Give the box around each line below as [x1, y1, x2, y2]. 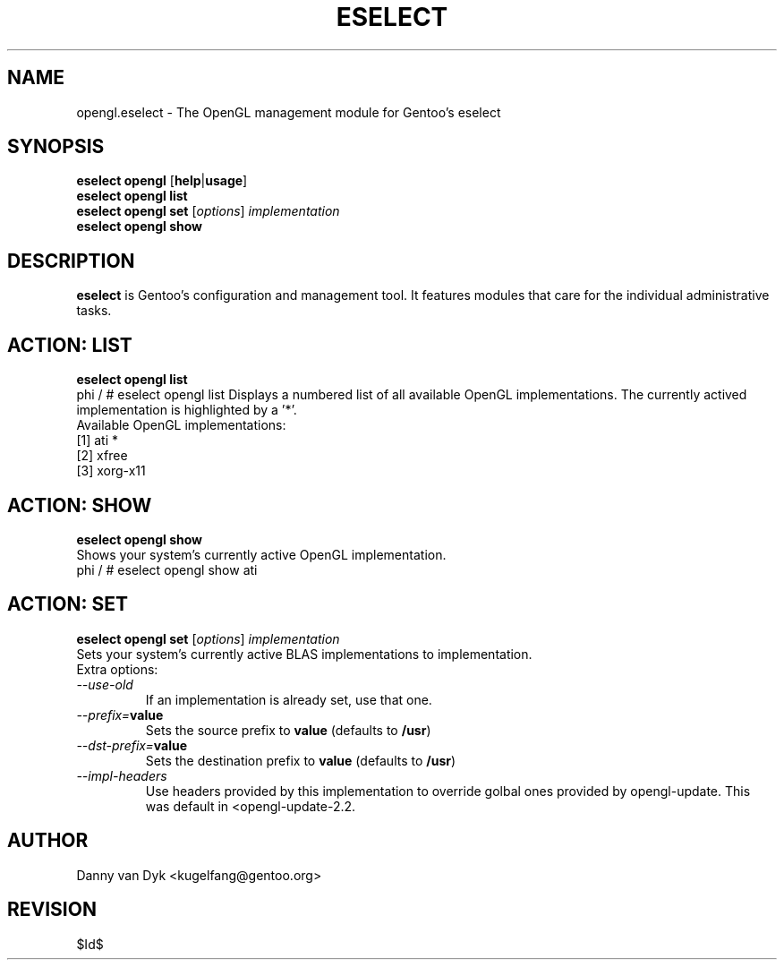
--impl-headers [76, 767, 167, 783]
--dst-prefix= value [76, 737, 188, 753]
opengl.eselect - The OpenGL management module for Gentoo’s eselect [76, 104, 501, 120]
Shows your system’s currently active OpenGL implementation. [76, 546, 447, 562]
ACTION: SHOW [7, 493, 152, 517]
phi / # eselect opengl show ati [76, 561, 258, 578]
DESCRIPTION [7, 249, 135, 272]
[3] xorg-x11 [76, 463, 146, 479]
